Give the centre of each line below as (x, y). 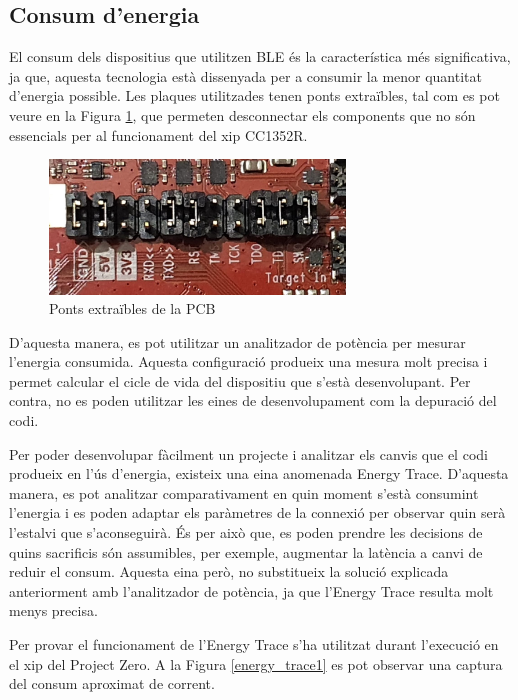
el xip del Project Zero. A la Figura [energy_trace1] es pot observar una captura (256, 663)
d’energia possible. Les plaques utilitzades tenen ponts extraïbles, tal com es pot (254, 95)
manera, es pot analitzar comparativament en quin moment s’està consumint (244, 492)
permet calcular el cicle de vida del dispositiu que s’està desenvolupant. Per (240, 380)
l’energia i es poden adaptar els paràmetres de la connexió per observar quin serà (257, 512)
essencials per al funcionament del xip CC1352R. (158, 134)
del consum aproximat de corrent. (112, 683)
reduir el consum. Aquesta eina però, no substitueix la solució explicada (229, 571)
